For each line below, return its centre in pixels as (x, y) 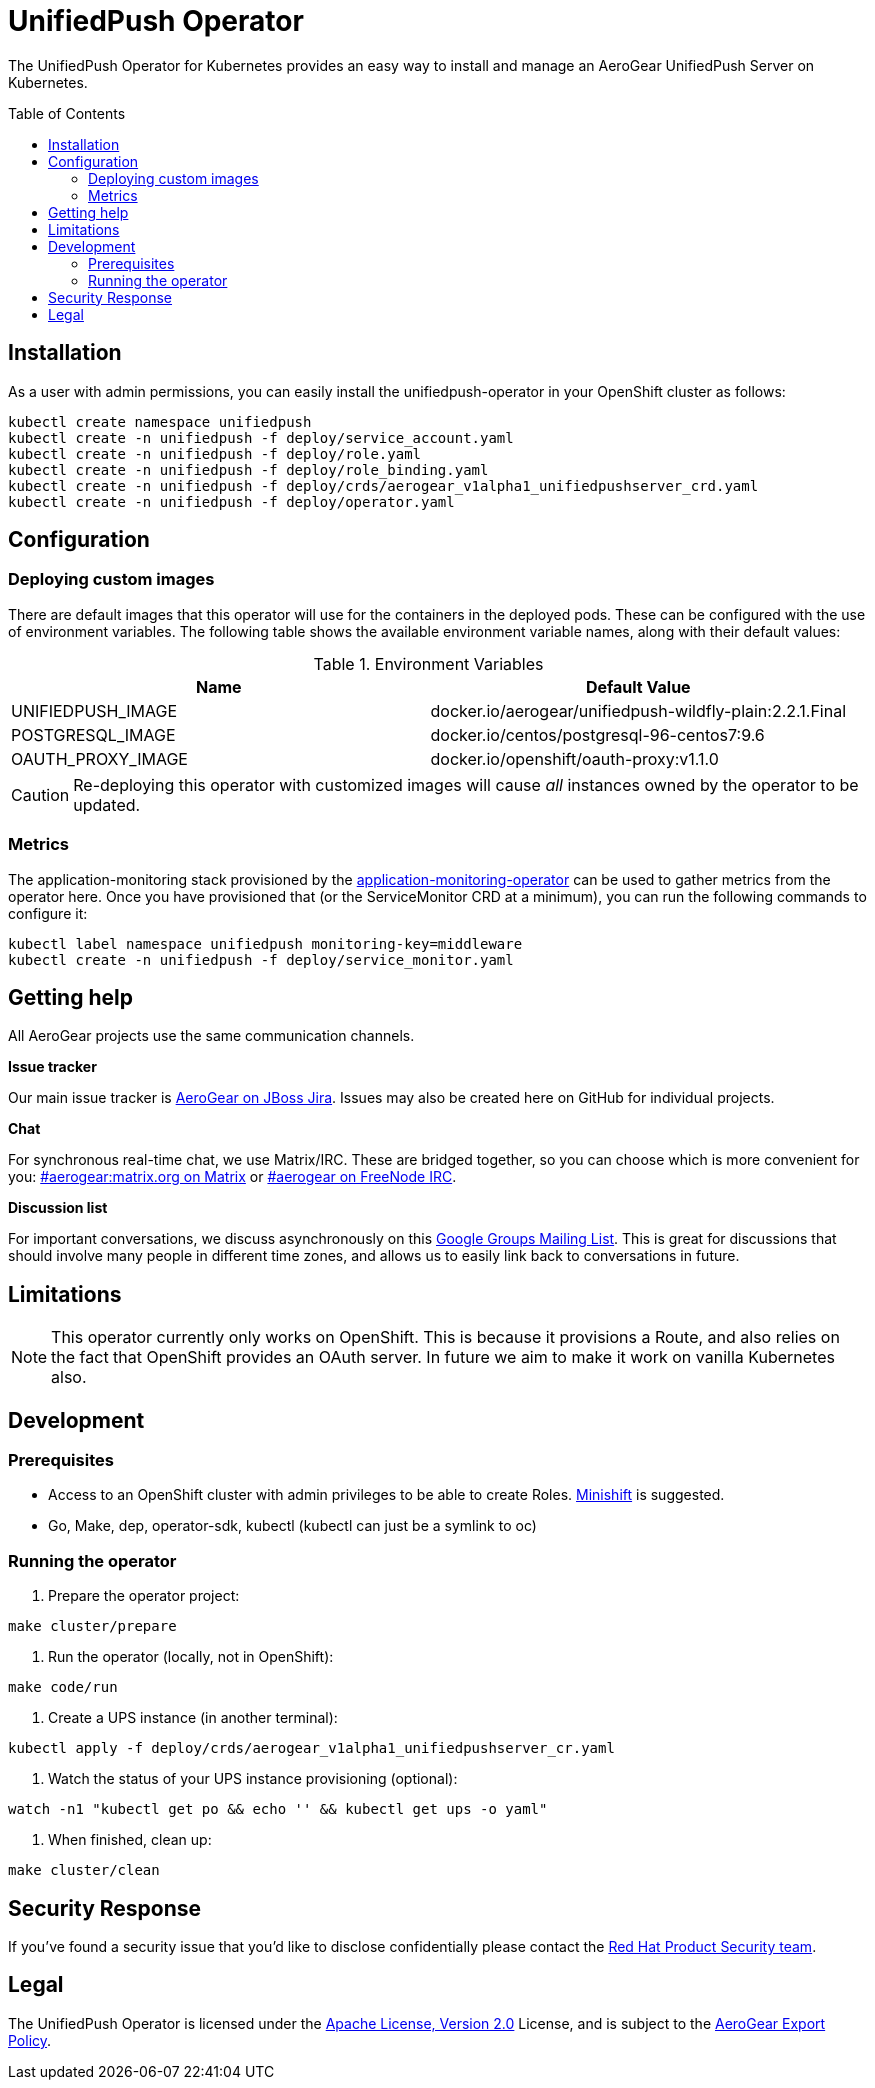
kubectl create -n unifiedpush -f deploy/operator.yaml (231, 501)
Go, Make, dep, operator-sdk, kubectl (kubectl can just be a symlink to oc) (292, 1526)
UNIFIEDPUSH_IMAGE (94, 710)
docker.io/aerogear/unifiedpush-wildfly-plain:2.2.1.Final (638, 710)
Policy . (30, 2040)
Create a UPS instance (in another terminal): (193, 1718)
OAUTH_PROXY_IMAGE (99, 758)
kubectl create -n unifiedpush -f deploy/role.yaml (215, 453)
